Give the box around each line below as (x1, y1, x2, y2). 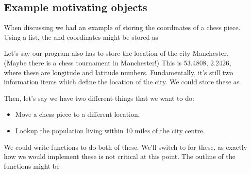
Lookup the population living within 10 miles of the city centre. (15, 125, 205, 135)
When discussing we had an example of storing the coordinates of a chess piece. (4, 22, 241, 32)
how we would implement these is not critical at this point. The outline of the (4, 151, 235, 161)
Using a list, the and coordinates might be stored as (4, 32, 158, 42)
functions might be (4, 160, 60, 171)
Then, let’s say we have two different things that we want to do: (4, 93, 194, 103)
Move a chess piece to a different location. (15, 109, 140, 119)
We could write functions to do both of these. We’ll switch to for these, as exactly (4, 142, 247, 152)
